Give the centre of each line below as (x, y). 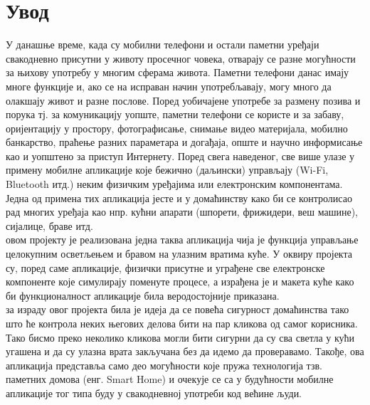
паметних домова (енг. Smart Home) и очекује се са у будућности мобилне (170, 379)
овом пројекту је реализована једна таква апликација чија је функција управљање (182, 240)
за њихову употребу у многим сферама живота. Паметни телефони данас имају (178, 72)
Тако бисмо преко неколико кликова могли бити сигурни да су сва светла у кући (180, 337)
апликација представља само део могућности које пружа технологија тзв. (164, 365)
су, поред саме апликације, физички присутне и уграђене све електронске (165, 267)
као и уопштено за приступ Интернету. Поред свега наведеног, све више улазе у (180, 156)
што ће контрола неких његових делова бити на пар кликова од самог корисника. (182, 323)
